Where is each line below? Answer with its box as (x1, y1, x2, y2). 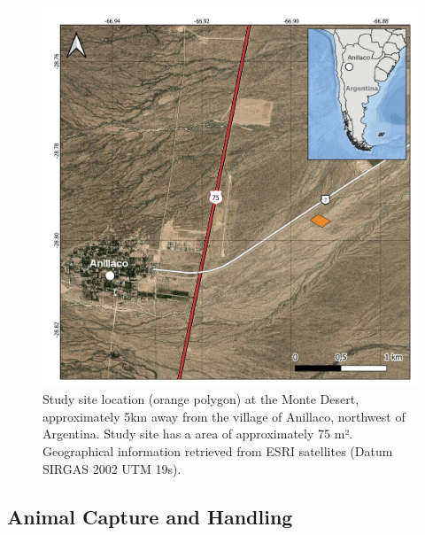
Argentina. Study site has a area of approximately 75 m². (42, 424, 353, 443)
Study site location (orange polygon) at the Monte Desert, (42, 390, 359, 408)
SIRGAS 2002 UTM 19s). (42, 459, 182, 477)
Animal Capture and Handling (7, 502, 293, 530)
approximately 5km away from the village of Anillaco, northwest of (42, 407, 406, 425)
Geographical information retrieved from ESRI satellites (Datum (42, 441, 393, 460)
